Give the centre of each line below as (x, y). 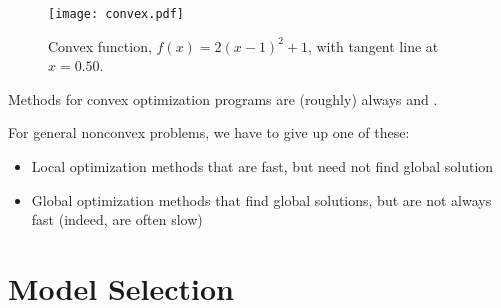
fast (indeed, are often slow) (117, 219)
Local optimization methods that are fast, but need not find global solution (262, 166)
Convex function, (100, 45)
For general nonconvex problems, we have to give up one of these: (209, 132)
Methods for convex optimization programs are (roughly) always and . (223, 98)
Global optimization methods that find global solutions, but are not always (261, 199)
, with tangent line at (373, 45)
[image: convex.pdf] (116, 14)
